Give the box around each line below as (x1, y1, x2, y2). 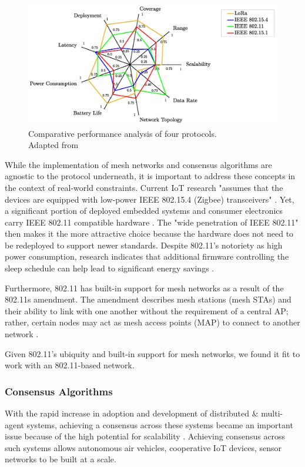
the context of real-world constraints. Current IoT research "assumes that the (5, 181, 283, 193)
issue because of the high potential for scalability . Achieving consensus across (5, 430, 286, 442)
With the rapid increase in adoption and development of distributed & (5, 407, 259, 419)
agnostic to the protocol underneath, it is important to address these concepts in (5, 170, 296, 182)
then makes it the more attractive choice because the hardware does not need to (5, 227, 294, 240)
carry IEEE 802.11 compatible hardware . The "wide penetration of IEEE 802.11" (5, 216, 299, 228)
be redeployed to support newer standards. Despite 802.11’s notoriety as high (5, 238, 283, 251)
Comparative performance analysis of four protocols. (28, 127, 217, 139)
